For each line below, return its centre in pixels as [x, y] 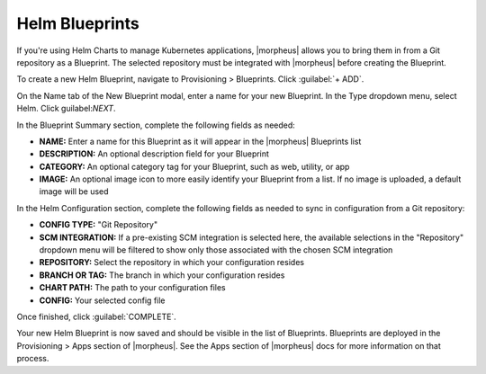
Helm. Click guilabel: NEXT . [66, 109]
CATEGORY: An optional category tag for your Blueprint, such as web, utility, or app [194, 166]
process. [33, 359]
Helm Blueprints [78, 23]
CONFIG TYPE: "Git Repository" [98, 225]
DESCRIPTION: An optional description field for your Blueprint [154, 154]
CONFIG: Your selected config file [102, 300]
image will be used [74, 191]
